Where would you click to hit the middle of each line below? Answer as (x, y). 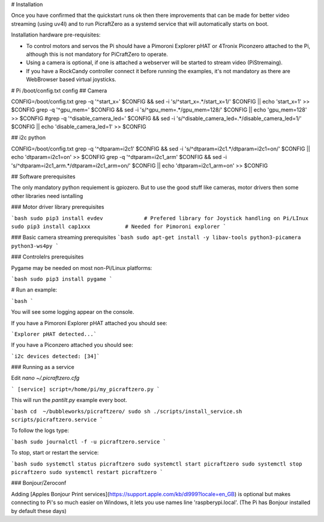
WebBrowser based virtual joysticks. (71, 79)
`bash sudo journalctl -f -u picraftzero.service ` (89, 442)
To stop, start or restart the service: (55, 452)
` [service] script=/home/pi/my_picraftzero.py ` (85, 389)
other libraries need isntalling (47, 196)
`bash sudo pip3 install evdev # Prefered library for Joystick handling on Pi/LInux (160, 218)
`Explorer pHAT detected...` (54, 334)
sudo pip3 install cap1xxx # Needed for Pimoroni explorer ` (119, 226)
